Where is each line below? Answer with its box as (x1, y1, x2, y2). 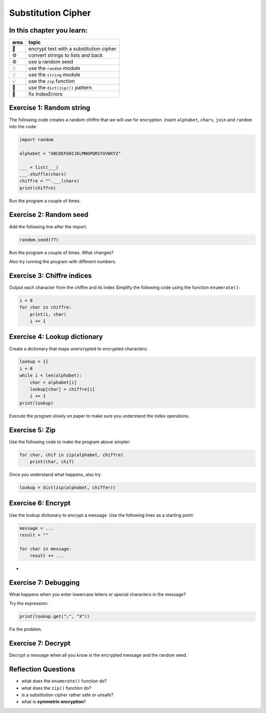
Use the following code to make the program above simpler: (9, 439, 131, 445)
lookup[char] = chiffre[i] (30, 387, 96, 392)
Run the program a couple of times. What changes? (9, 250, 114, 255)
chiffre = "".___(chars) (19, 178, 80, 184)
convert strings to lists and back (28, 52, 103, 59)
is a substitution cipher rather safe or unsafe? (21, 692, 114, 698)
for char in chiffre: (19, 305, 72, 310)
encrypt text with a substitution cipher (28, 45, 117, 52)
